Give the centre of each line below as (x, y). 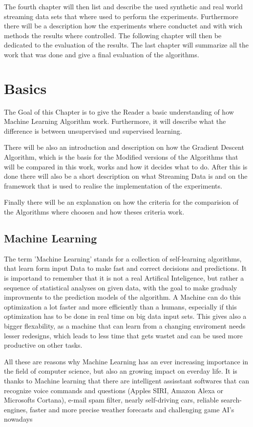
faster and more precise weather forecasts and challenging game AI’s (132, 409)
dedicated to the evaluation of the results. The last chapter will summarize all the (126, 45)
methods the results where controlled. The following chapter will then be (113, 35)
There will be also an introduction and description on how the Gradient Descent (124, 147)
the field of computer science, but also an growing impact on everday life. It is (121, 371)
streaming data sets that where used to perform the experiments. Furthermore (121, 16)
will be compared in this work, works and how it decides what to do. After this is (126, 166)
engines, (16, 409)
